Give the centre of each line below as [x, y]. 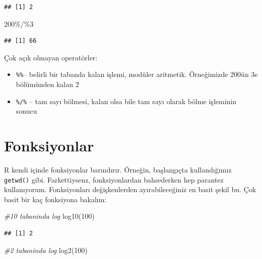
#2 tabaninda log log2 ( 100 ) [46, 250]
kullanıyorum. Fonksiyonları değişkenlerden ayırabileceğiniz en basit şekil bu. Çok [130, 189]
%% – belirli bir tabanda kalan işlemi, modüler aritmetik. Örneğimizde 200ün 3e [137, 74]
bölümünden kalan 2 [47, 84]
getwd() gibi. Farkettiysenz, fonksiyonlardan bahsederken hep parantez [114, 179]
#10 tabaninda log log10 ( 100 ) [49, 216]
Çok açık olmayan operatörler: [51, 57]
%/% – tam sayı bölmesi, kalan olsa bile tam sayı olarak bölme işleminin [126, 101]
